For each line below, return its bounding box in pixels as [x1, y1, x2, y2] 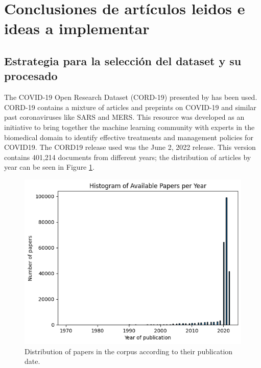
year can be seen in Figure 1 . [4, 162, 94, 172]
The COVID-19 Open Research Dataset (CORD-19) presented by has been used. [4, 92, 257, 102]
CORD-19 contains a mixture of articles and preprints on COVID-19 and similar [4, 101, 256, 112]
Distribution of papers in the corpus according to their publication [25, 346, 233, 356]
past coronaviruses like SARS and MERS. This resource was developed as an [4, 112, 245, 122]
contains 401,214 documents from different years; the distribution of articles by [4, 151, 251, 162]
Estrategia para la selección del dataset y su [4, 52, 242, 68]
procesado [4, 68, 58, 84]
